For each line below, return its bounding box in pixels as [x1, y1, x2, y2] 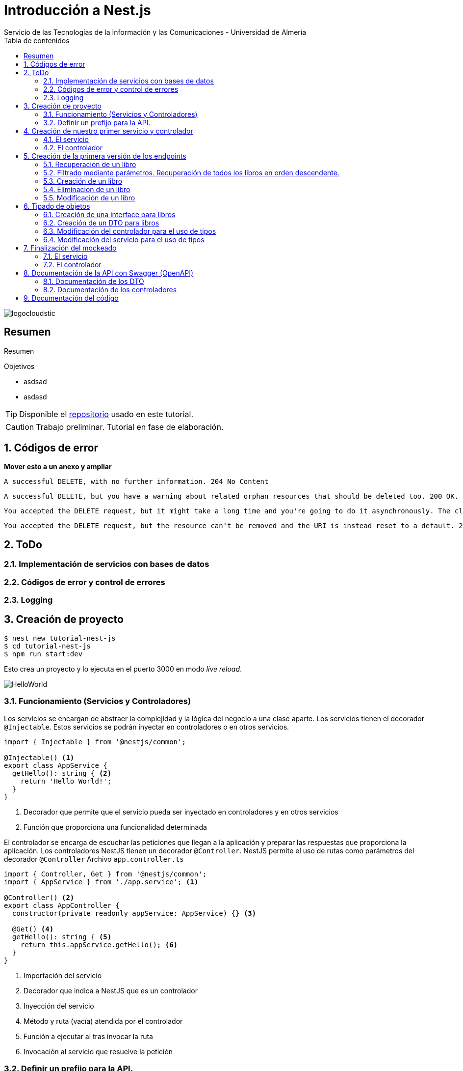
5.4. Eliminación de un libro [43, 185, 130, 194]
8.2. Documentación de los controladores [43, 285, 177, 294]
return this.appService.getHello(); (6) [20, 940, 178, 949]
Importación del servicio [24, 971, 102, 980]
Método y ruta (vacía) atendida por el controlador [24, 1016, 183, 1025]
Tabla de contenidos [4, 36, 70, 45]
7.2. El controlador [43, 260, 102, 269]
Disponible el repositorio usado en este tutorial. [19, 409, 194, 419]
